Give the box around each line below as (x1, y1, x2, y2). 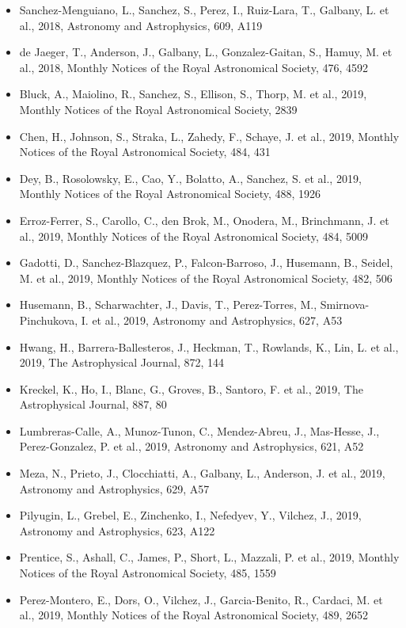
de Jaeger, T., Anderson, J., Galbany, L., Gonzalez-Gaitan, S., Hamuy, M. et (19, 44, 393, 60)
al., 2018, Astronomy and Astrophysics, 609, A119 (19, 17, 263, 33)
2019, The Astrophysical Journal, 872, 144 (19, 354, 225, 371)
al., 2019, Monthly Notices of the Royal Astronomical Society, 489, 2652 (19, 607, 369, 623)
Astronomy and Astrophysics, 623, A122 (19, 522, 215, 539)
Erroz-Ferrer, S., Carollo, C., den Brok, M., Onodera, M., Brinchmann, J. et (19, 211, 389, 228)
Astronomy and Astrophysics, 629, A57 (19, 480, 210, 497)
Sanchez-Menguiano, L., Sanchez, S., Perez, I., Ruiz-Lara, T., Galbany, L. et (19, 2, 389, 17)
